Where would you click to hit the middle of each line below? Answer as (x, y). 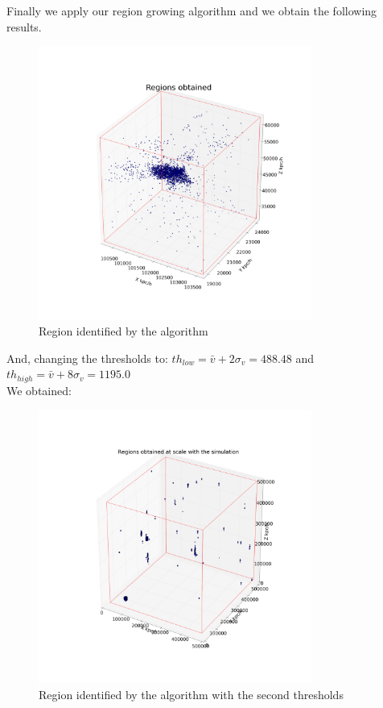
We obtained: (39, 390)
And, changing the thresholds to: (87, 358)
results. (24, 26)
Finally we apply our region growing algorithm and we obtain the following (192, 10)
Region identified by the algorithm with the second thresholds (191, 694)
